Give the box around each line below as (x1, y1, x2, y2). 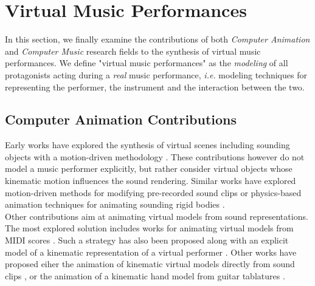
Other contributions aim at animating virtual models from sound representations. (5, 209, 308, 222)
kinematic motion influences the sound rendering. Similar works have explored (5, 174, 296, 187)
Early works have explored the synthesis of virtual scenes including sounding (5, 138, 290, 151)
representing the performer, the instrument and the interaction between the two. (5, 80, 305, 93)
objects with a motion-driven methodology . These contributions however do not (5, 150, 305, 163)
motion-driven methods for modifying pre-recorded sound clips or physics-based (5, 186, 302, 199)
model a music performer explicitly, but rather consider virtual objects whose (5, 162, 292, 175)
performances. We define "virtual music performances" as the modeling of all (5, 56, 288, 69)
